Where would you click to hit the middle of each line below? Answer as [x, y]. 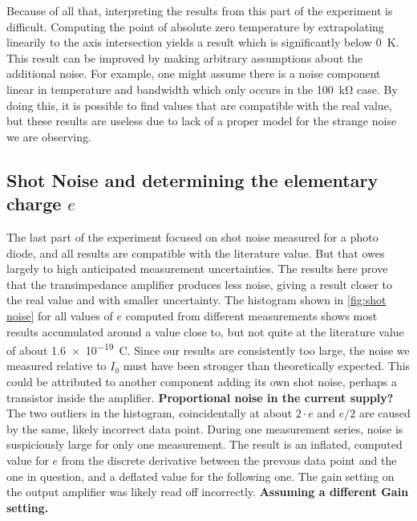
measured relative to [57, 366]
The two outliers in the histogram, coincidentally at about [150, 413]
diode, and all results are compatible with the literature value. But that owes [196, 252]
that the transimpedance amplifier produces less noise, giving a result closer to [199, 284]
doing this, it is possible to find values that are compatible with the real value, [199, 105]
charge [34, 204]
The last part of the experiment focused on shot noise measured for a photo [192, 236]
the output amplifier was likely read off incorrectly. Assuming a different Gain [208, 492]
